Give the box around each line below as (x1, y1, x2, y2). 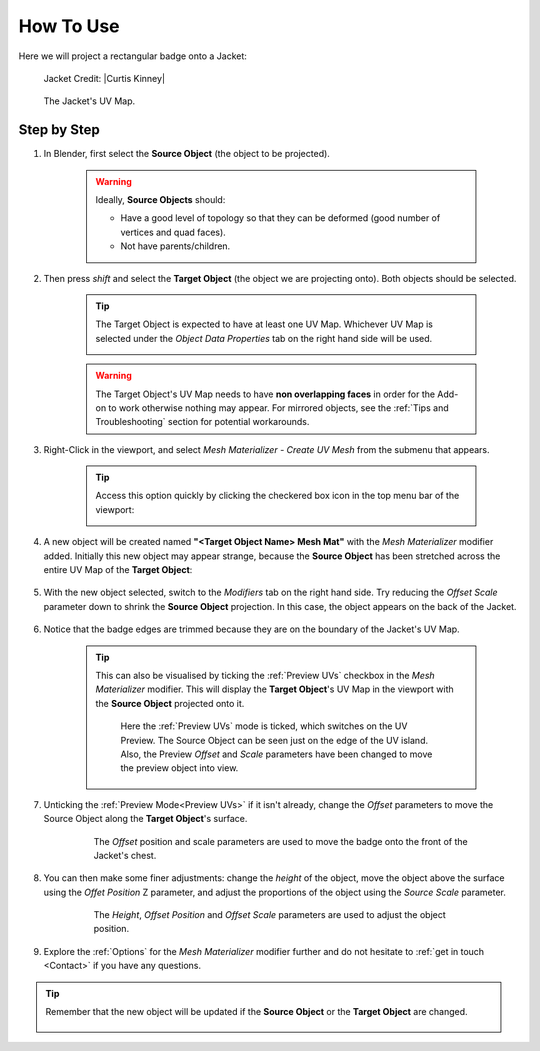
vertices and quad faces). (120, 226, 227, 238)
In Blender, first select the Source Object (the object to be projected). (43, 148, 330, 160)
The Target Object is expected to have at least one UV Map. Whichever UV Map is (95, 318, 434, 330)
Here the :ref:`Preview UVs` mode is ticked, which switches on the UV (120, 720, 408, 732)
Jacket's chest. (93, 849, 157, 861)
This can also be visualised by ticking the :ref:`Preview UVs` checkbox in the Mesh (95, 670, 435, 681)
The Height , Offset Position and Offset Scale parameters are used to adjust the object (93, 909, 447, 921)
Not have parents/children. (120, 240, 231, 252)
